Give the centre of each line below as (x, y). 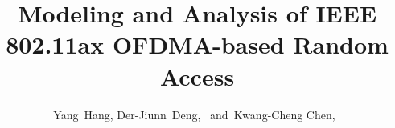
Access (197, 76)
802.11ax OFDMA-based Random (197, 44)
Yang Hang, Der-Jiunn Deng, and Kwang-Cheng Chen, (194, 114)
